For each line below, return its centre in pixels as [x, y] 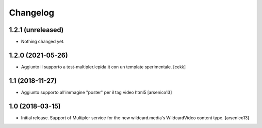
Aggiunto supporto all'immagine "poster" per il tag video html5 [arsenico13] [97, 92]
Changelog [32, 13]
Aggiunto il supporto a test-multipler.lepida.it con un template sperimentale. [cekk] [104, 67]
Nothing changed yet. [43, 42]
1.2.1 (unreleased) [36, 30]
